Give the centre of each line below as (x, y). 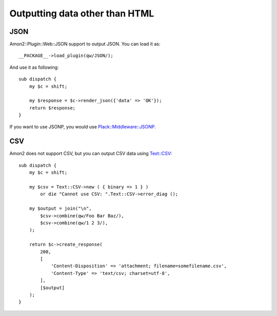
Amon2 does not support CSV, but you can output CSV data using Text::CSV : (91, 154)
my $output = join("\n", (60, 209)
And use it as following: (34, 67)
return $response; (52, 108)
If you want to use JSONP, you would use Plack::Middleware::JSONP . (83, 126)
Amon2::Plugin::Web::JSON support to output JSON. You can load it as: (85, 44)
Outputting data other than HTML (82, 13)
